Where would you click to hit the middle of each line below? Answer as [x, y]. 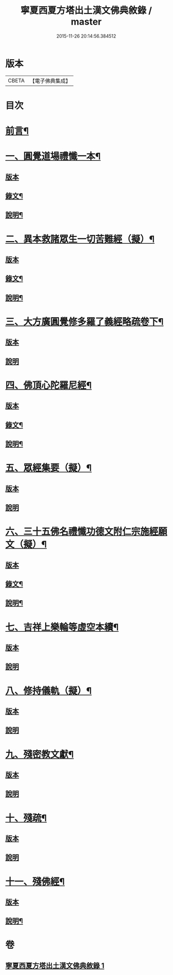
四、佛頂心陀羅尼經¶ [49, 385]
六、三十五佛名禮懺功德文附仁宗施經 [82, 532]
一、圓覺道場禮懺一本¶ [53, 157]
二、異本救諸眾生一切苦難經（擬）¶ [80, 239]
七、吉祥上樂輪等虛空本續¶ [62, 627]
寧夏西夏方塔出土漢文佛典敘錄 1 [55, 965]
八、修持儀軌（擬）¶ [49, 691]
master [86, 22]
